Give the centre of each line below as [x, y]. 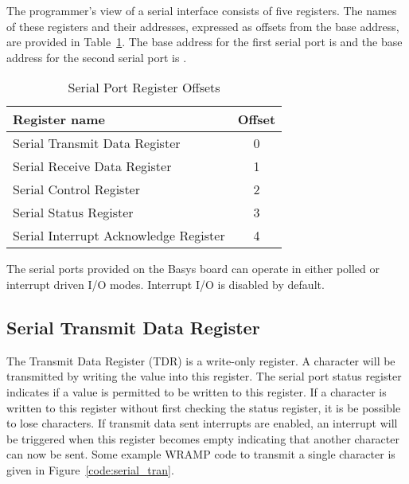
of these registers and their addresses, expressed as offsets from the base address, [203, 26]
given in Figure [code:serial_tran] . [90, 469]
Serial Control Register [77, 189]
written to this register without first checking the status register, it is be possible [204, 407]
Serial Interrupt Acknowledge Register [119, 236]
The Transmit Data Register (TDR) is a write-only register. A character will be [201, 360]
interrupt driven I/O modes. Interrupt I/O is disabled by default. [166, 284]
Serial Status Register [73, 213]
